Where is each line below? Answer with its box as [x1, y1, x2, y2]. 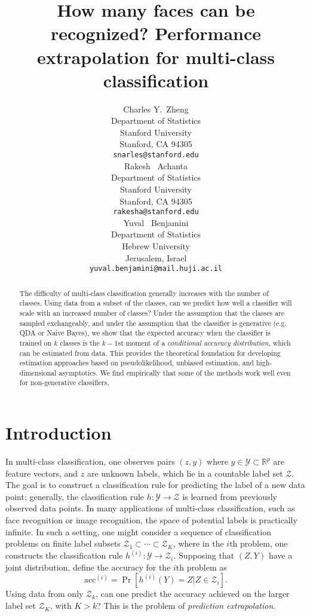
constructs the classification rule [5, 549, 123, 562]
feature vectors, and [5, 466, 78, 479]
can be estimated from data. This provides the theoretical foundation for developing [19, 347, 281, 358]
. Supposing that [173, 549, 235, 562]
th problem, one [229, 537, 288, 550]
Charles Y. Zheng [123, 102, 189, 115]
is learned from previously [182, 490, 277, 502]
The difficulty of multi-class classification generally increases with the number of [19, 288, 269, 298]
